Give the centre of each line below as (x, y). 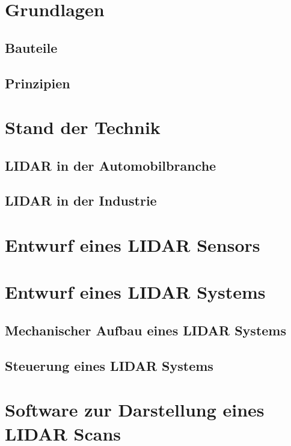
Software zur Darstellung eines (135, 410)
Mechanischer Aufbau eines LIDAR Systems (145, 330)
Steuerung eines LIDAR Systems (109, 365)
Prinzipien (38, 83)
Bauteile (31, 47)
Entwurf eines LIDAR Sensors (133, 245)
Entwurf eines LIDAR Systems (135, 292)
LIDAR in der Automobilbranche (111, 165)
